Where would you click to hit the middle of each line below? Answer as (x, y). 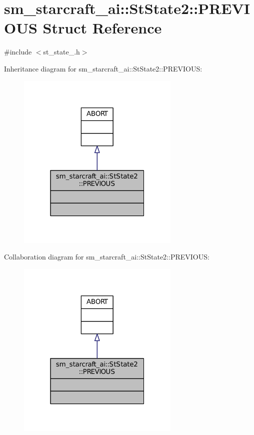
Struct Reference (102, 28)
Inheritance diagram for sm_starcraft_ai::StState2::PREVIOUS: (103, 68)
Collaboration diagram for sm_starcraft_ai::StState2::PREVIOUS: (107, 257)
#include (18, 52)
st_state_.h (61, 52)
